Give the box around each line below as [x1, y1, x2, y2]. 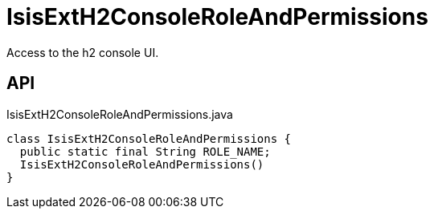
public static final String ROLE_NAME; [19, 144, 271, 158]
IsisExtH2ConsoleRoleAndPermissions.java [6, 107, 233, 121]
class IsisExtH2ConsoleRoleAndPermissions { [6, 132, 292, 145]
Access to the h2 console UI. [6, 45, 159, 59]
